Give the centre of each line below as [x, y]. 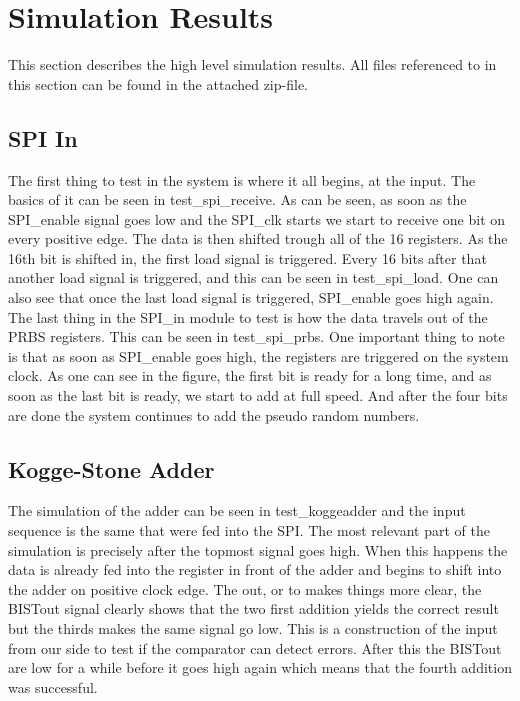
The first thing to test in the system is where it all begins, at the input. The [242, 179]
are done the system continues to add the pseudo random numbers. [214, 414]
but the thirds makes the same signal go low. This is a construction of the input [253, 628]
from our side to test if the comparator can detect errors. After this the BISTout [255, 647]
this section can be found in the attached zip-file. [158, 83]
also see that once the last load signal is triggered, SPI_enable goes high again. [251, 297]
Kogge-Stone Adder [111, 468]
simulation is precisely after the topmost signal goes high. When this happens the [258, 549]
